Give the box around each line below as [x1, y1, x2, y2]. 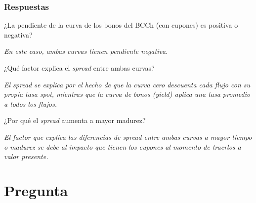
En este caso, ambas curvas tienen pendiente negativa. [4, 46, 168, 56]
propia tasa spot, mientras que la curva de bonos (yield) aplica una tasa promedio [4, 89, 251, 99]
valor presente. [4, 151, 48, 162]
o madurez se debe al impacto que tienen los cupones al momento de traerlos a [4, 141, 241, 152]
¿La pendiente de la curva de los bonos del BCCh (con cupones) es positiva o [4, 20, 238, 30]
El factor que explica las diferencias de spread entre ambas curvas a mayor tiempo [4, 131, 252, 142]
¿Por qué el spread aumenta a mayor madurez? [4, 115, 146, 125]
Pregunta [4, 180, 68, 200]
